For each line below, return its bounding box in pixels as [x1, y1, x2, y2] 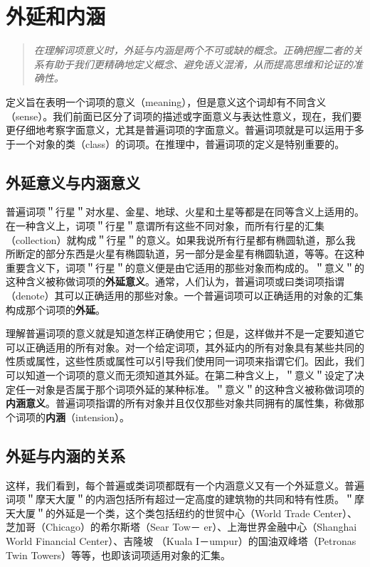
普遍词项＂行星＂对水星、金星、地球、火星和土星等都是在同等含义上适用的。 [6, 204, 364, 219]
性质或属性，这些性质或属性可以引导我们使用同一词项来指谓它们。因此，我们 [6, 354, 364, 369]
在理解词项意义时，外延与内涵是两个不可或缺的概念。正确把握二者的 [33, 43, 353, 58]
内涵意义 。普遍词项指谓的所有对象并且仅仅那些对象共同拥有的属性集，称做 [6, 396, 354, 410]
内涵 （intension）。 [46, 409, 129, 424]
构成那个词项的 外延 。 [6, 302, 105, 317]
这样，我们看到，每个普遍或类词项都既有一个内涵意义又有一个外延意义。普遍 [6, 477, 364, 492]
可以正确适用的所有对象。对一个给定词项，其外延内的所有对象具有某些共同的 [6, 339, 364, 354]
